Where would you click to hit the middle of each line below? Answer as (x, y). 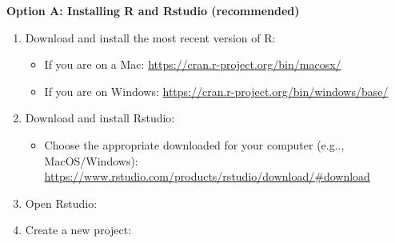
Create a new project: (78, 230)
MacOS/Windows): (91, 160)
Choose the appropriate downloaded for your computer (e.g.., (194, 144)
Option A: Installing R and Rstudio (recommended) (153, 10)
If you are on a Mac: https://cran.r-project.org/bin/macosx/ (193, 64)
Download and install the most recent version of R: (150, 37)
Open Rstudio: (61, 203)
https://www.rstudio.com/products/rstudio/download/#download (207, 176)
